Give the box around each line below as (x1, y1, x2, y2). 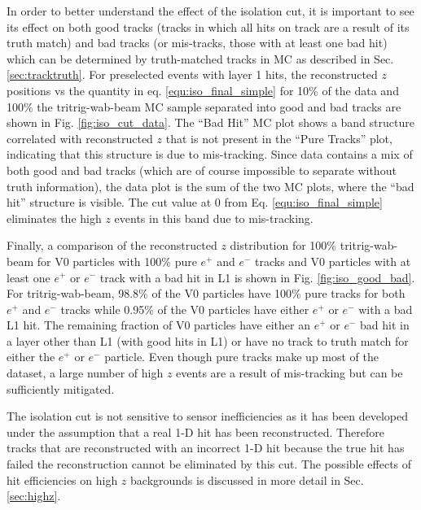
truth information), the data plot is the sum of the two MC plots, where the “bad (7, 177, 414, 194)
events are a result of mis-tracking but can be (176, 364, 403, 381)
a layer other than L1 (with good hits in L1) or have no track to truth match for (7, 332, 409, 349)
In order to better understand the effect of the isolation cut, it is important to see (7, 2, 414, 19)
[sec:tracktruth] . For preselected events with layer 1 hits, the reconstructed (7, 66, 378, 83)
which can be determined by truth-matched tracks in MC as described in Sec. (7, 50, 394, 67)
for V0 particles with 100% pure (37, 252, 197, 269)
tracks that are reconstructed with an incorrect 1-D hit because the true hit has (7, 439, 405, 456)
